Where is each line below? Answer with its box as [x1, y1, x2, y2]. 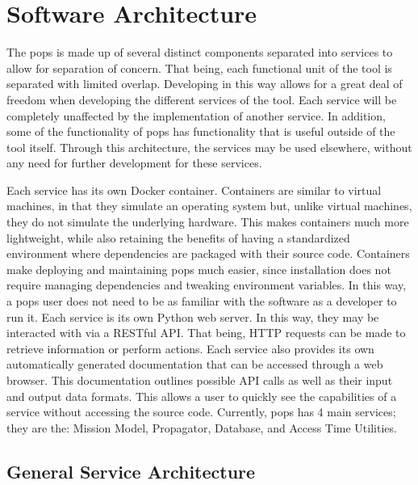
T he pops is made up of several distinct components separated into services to [6, 44, 393, 61]
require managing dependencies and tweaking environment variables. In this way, [6, 276, 407, 293]
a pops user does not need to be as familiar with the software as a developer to [6, 293, 397, 310]
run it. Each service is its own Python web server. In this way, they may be [6, 308, 379, 325]
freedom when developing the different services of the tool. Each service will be [6, 91, 397, 108]
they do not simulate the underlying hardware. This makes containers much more [6, 213, 409, 230]
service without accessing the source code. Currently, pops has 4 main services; [6, 403, 396, 420]
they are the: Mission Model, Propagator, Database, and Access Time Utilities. [6, 419, 397, 436]
